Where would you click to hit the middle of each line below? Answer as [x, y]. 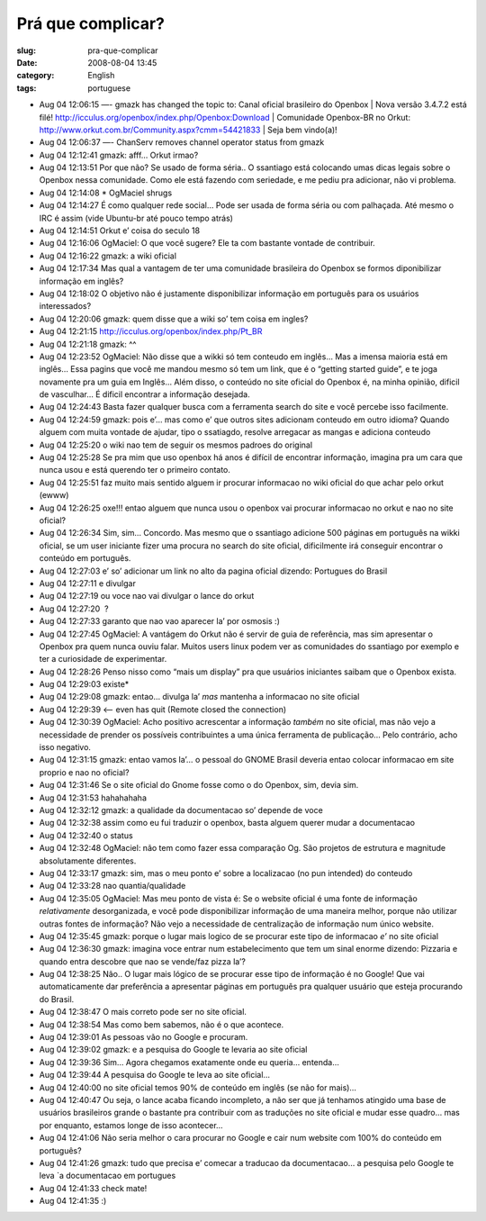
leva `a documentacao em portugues [108, 1176]
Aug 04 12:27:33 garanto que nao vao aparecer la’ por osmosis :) [160, 621]
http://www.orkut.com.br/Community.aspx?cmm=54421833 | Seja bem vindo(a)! [188, 130]
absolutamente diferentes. [88, 861]
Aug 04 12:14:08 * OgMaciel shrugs [106, 193]
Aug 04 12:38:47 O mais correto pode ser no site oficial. [143, 1012]
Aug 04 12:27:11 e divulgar [88, 583]
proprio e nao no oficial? [84, 772]
